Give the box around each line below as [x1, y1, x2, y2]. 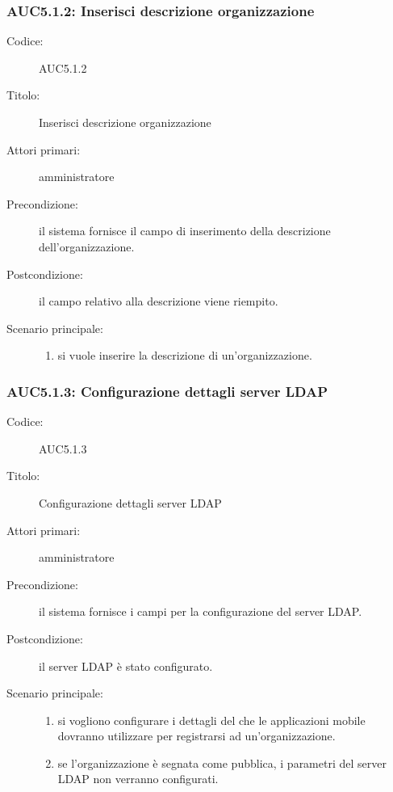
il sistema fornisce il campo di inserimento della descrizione [39, 222, 331, 239]
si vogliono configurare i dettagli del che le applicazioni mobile [57, 711, 366, 728]
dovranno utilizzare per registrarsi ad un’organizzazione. [57, 727, 336, 744]
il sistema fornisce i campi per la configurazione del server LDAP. [39, 603, 362, 620]
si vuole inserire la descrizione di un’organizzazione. [57, 347, 312, 364]
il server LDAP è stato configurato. [39, 657, 213, 674]
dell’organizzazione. [39, 238, 135, 255]
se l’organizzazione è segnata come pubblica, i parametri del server [57, 754, 387, 771]
